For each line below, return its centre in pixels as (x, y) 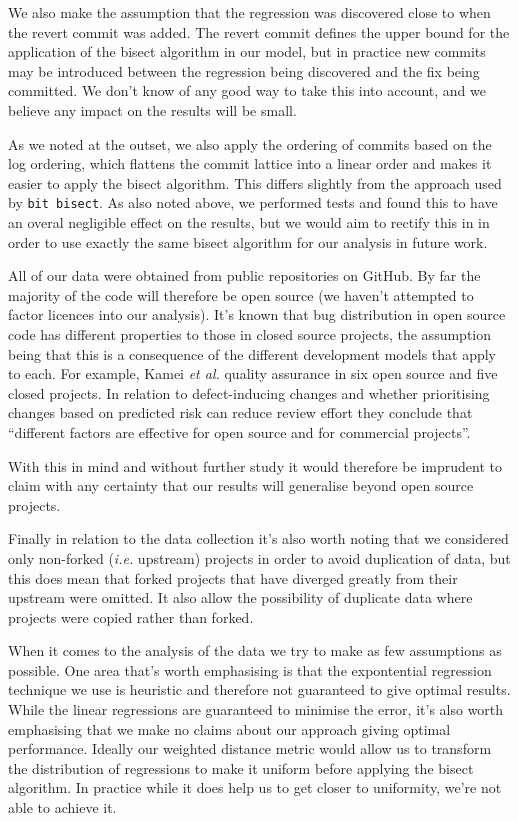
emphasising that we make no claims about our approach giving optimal (229, 728)
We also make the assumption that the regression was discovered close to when (249, 12)
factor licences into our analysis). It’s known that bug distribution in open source (257, 314)
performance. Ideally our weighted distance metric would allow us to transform (250, 748)
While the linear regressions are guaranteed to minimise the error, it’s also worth (256, 709)
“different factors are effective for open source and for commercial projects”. (239, 431)
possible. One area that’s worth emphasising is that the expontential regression (250, 669)
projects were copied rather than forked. (131, 616)
